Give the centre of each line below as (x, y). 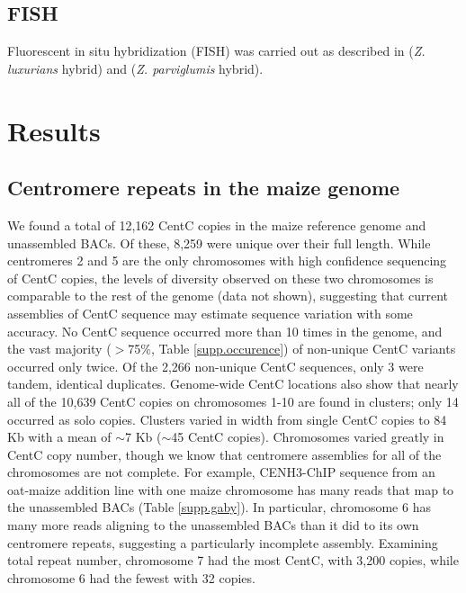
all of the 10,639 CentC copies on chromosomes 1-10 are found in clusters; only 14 (233, 401)
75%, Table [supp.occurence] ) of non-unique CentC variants (292, 349)
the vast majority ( (59, 349)
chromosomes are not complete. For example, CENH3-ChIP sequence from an (221, 472)
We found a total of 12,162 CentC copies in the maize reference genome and (217, 225)
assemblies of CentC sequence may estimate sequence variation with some (210, 313)
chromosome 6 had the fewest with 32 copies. (131, 577)
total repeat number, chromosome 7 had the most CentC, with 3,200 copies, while (233, 560)
